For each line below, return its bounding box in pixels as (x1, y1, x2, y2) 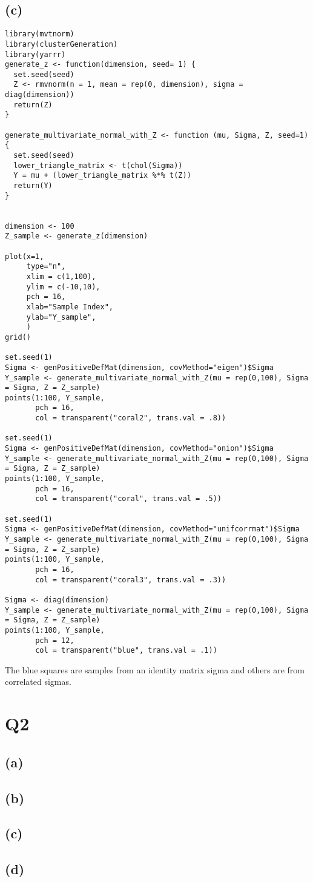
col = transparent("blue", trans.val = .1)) (35, 646, 217, 655)
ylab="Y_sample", (26, 312, 96, 321)
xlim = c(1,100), (26, 272, 96, 281)
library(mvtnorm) (5, 30, 74, 39)
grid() (5, 332, 31, 342)
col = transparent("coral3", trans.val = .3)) (35, 575, 226, 584)
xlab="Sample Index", (26, 302, 113, 311)
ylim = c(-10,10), (26, 282, 100, 291)
